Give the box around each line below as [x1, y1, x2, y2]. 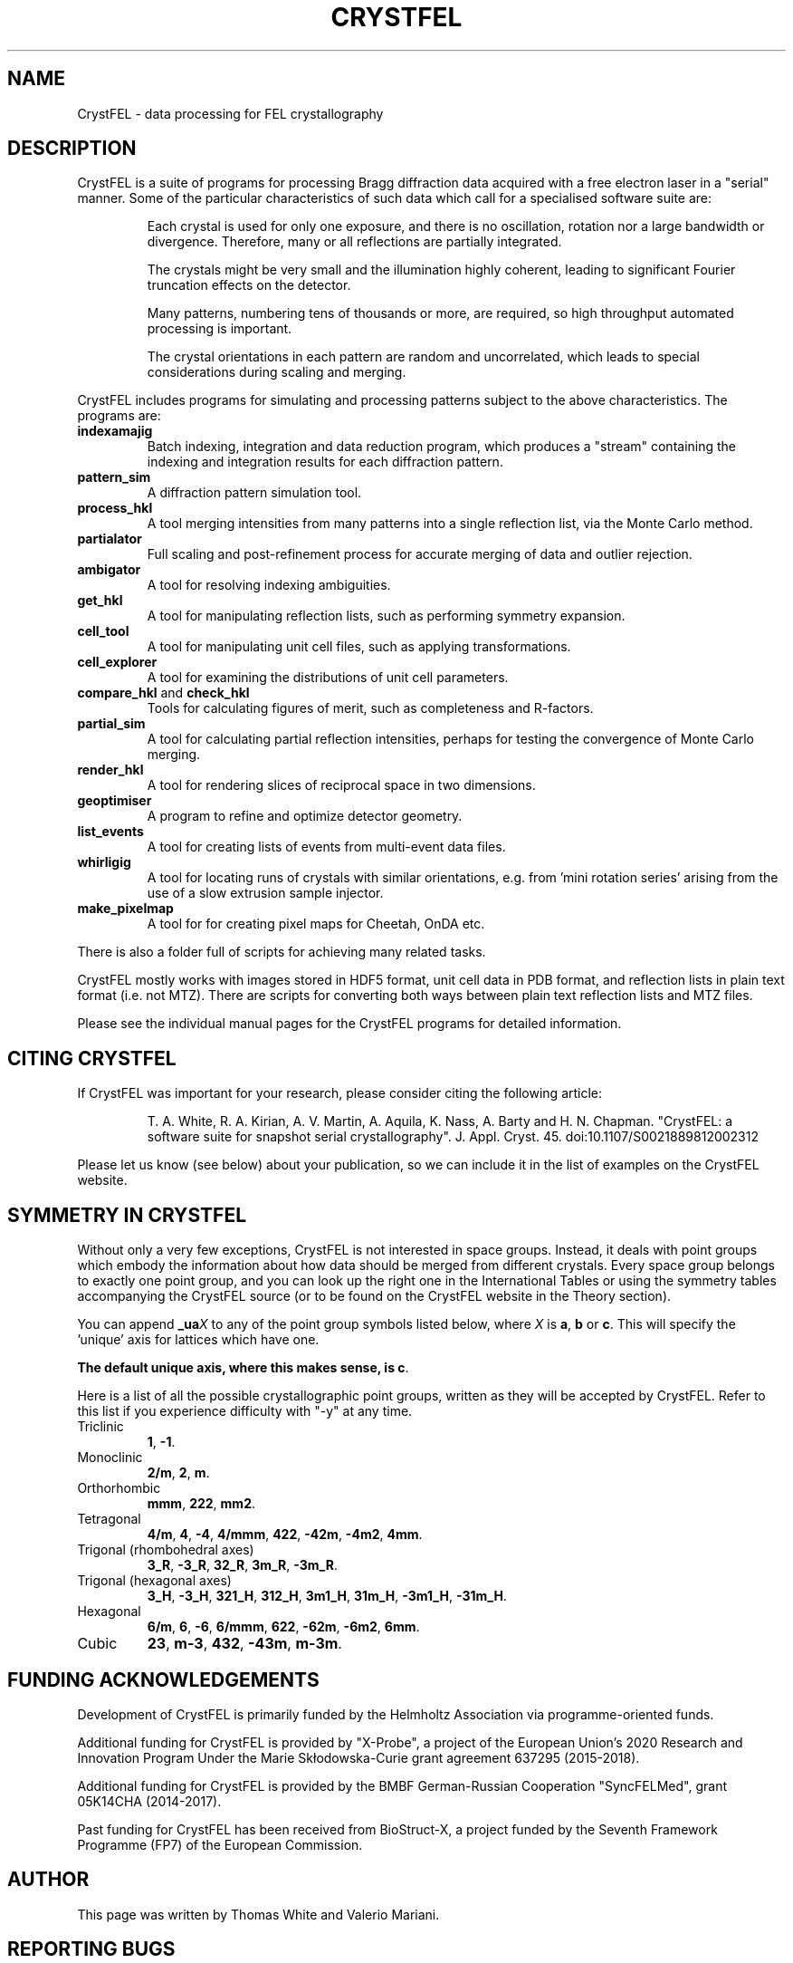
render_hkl [77, 762, 144, 778]
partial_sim [77, 716, 146, 732]
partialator [77, 531, 142, 547]
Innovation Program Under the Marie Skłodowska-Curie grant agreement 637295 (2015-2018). [77, 1749, 640, 1766]
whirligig [77, 854, 131, 871]
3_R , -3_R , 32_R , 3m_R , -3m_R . [147, 1557, 338, 1573]
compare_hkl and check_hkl [77, 685, 250, 701]
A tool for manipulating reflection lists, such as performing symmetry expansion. [147, 608, 626, 624]
